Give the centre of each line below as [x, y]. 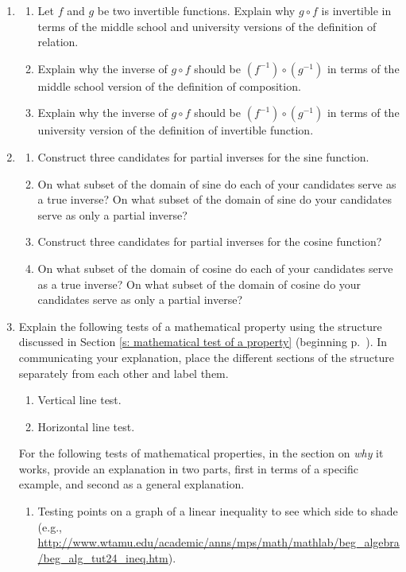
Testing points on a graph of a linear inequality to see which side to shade [218, 511]
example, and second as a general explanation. [131, 484]
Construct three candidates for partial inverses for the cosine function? [210, 241]
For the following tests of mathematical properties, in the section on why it [201, 453]
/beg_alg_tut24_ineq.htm [103, 557]
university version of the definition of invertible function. [176, 130]
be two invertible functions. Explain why [196, 10]
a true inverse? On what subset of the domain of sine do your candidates [215, 199]
